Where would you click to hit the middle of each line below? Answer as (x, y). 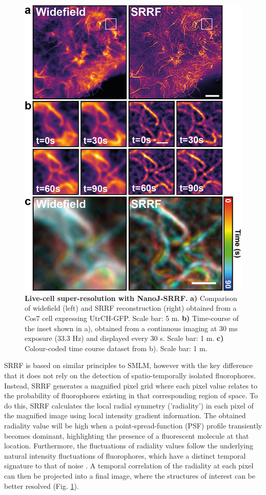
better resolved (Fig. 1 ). (42, 486)
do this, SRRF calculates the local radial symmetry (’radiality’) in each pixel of (129, 405)
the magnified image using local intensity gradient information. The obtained (125, 415)
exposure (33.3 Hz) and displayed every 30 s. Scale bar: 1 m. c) (124, 338)
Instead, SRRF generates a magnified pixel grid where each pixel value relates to (131, 385)
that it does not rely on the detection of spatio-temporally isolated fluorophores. (130, 375)
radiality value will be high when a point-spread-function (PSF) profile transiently (133, 425)
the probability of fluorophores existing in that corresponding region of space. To (131, 395)
